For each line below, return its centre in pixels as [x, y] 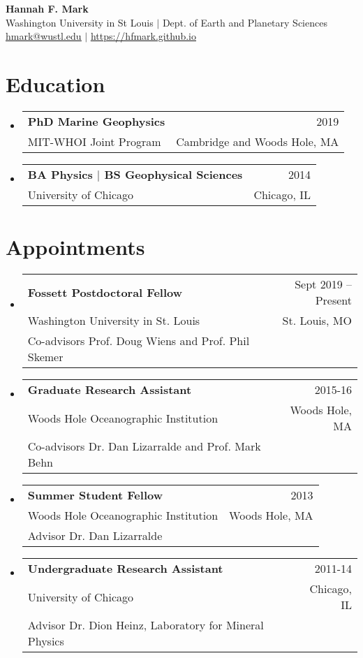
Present [333, 300]
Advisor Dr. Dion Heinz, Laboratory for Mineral [146, 625]
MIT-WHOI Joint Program [94, 141]
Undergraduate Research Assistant [125, 569]
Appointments [75, 247]
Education [55, 83]
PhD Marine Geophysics [96, 121]
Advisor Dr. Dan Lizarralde [95, 536]
